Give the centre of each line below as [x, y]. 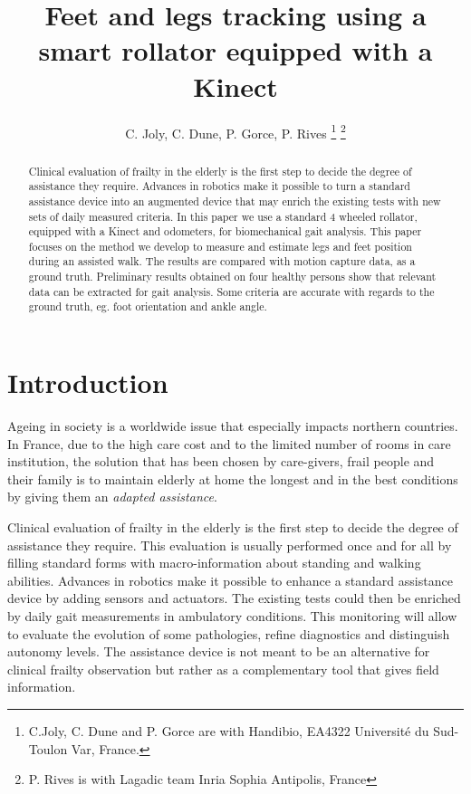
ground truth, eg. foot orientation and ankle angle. [148, 306]
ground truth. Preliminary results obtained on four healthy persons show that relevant [232, 277]
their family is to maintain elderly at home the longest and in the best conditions [233, 478]
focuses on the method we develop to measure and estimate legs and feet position [220, 246]
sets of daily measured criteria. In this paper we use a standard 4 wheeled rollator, [223, 216]
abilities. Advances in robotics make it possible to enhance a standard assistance [230, 580]
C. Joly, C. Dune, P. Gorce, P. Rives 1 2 [235, 131]
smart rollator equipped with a [235, 50]
